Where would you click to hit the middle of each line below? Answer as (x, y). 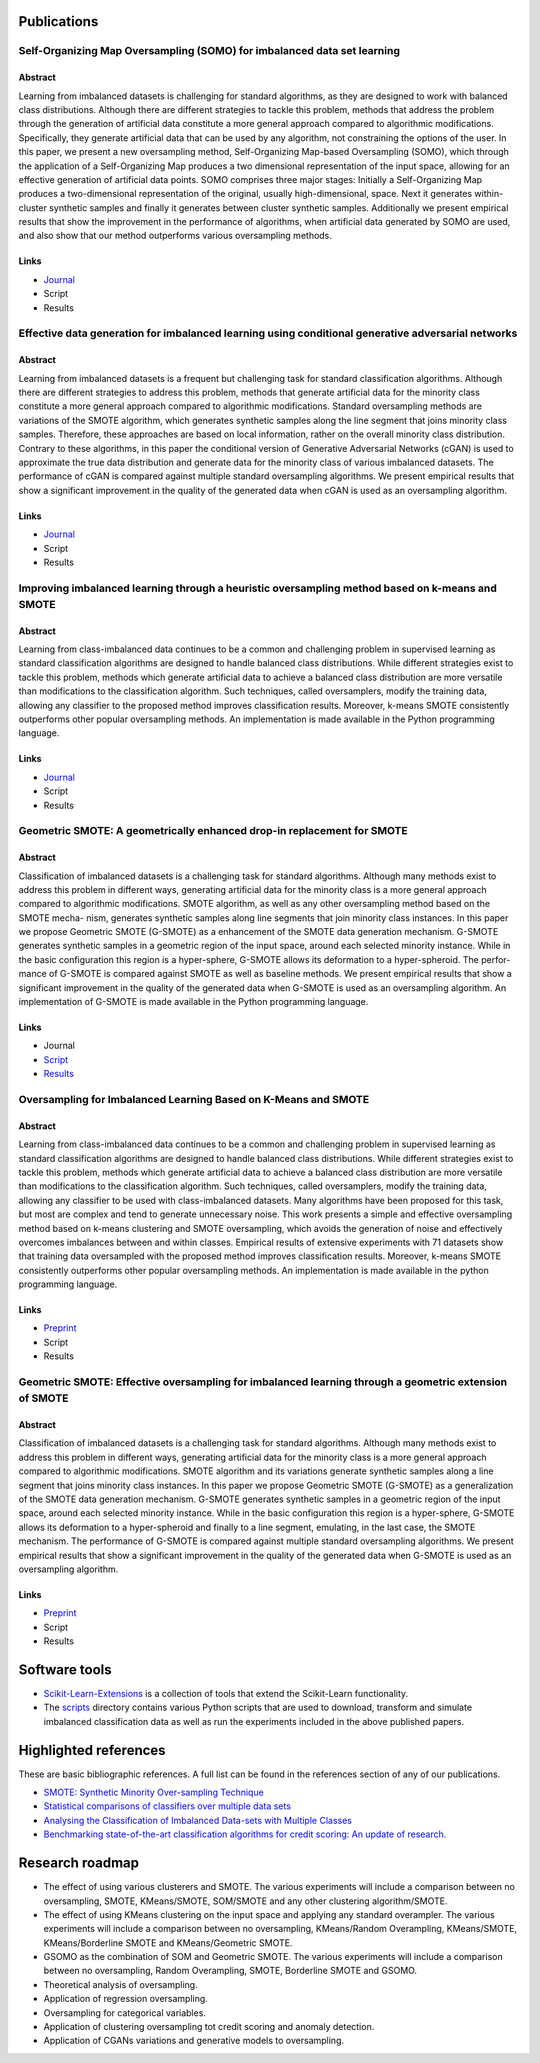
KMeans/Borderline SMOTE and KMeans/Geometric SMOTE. (168, 1942)
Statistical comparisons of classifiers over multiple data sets (167, 1806)
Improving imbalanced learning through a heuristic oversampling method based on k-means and (257, 588)
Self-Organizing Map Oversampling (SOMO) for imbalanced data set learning (209, 51)
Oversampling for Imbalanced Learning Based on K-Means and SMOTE (194, 1099)
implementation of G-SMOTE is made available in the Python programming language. (193, 1002)
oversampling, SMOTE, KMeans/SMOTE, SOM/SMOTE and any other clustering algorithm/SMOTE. (245, 1901)
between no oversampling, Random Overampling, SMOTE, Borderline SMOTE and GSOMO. (230, 1971)
